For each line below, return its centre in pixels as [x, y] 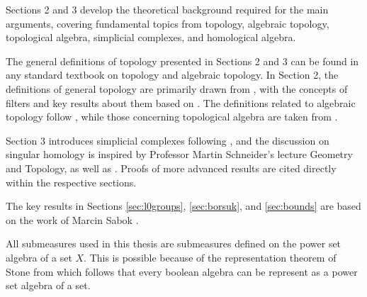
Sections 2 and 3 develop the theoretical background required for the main [167, 9]
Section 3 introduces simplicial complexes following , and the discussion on [168, 140]
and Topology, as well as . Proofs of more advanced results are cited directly [171, 168]
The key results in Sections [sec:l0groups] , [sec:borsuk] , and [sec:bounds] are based [183, 206]
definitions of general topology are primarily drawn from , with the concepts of [177, 88]
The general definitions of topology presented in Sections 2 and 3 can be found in [182, 61]
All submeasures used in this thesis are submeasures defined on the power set [174, 243]
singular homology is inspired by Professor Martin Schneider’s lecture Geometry [179, 154]
